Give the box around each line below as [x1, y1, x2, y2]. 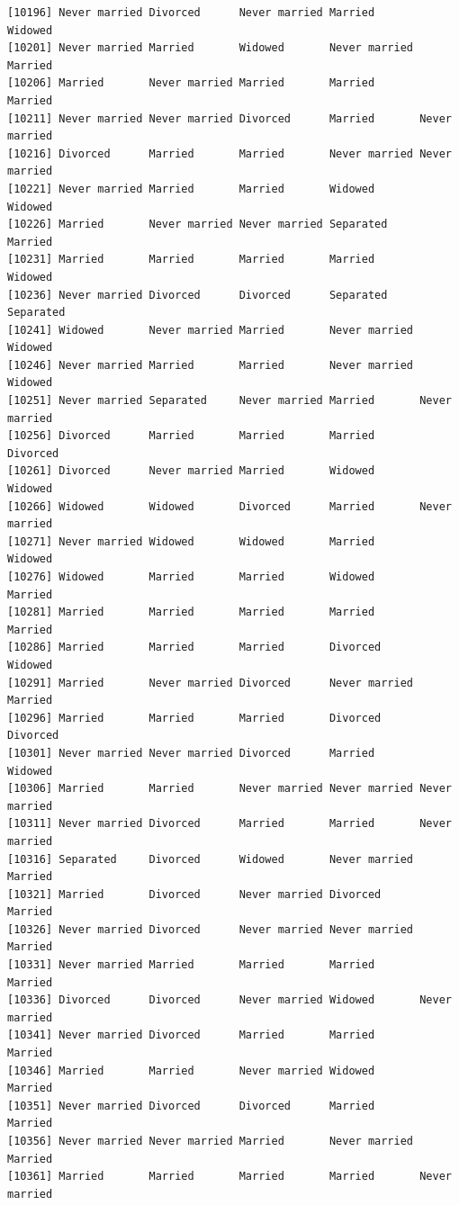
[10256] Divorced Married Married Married [7, 429, 375, 443]
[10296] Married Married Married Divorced [7, 711, 382, 724]
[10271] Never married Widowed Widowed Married [7, 535, 375, 548]
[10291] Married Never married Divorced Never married [7, 676, 414, 689]
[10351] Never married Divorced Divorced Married [7, 1099, 375, 1112]
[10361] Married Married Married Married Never [7, 1170, 452, 1183]
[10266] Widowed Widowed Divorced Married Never [7, 499, 452, 513]
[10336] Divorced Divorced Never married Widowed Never [7, 994, 452, 1007]
